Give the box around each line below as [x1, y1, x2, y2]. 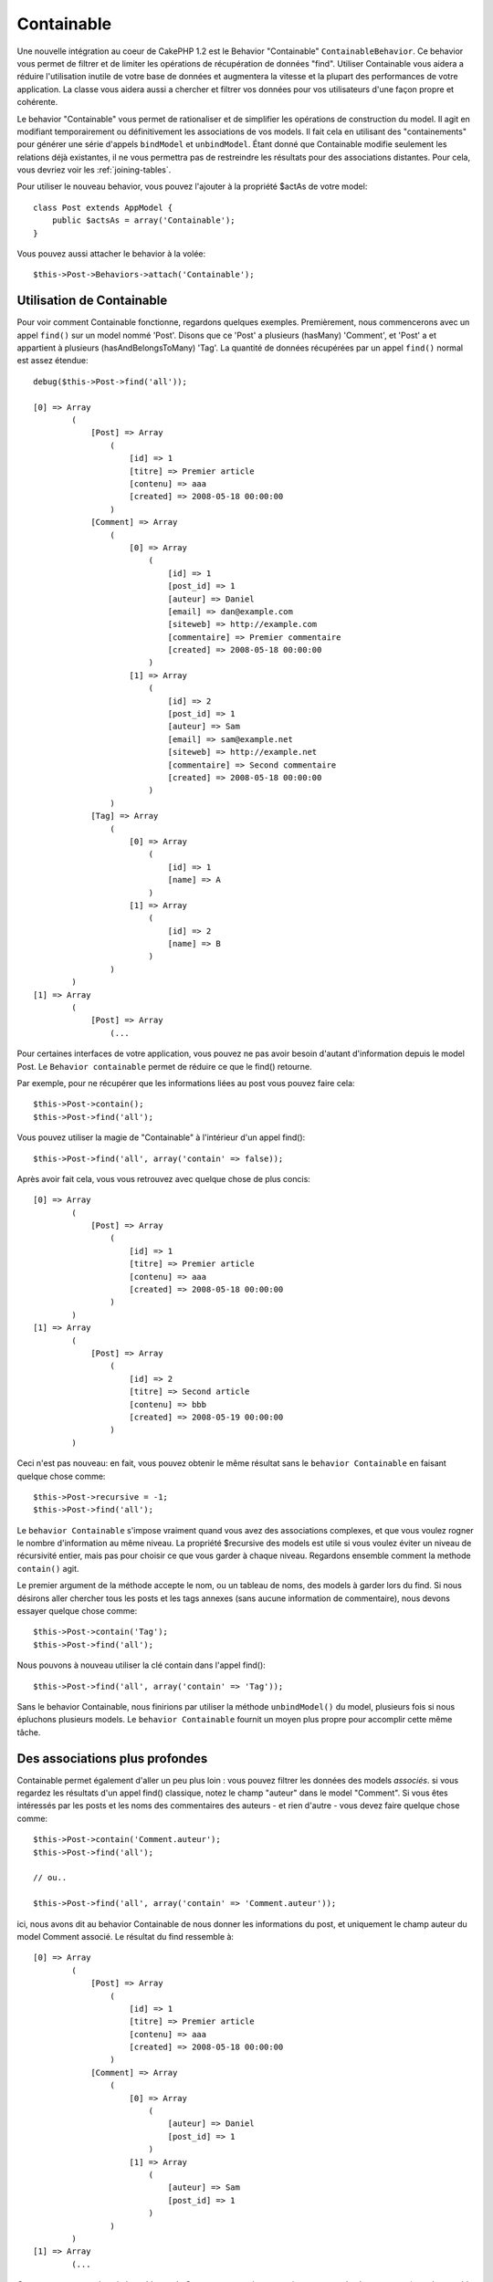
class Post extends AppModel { [33, 202, 173, 213]
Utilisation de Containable [16, 293, 168, 309]
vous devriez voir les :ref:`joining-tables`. [16, 164, 172, 175]
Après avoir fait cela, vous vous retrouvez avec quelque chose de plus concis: [16, 1173, 310, 1184]
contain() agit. [16, 1563, 79, 1574]
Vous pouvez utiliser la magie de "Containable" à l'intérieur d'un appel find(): [16, 1132, 306, 1143]
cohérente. [16, 97, 58, 108]
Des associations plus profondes [16, 1751, 208, 1766]
